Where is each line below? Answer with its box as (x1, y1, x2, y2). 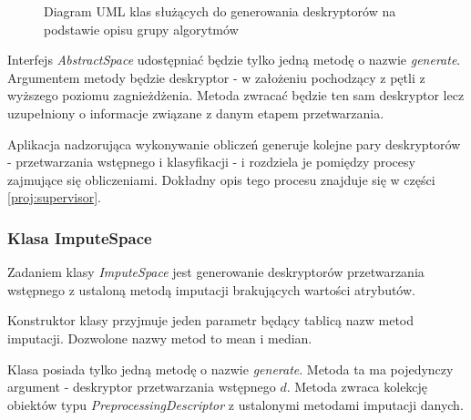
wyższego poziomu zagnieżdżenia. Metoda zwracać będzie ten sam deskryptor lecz (7, 86, 465, 105)
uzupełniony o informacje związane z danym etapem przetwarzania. (7, 103, 384, 122)
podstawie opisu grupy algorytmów (44, 19, 239, 38)
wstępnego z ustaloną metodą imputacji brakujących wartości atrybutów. (7, 280, 415, 299)
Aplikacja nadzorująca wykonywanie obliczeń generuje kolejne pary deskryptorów (7, 134, 461, 153)
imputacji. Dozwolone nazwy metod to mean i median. (7, 328, 312, 347)
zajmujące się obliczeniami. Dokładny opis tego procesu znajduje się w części (7, 169, 435, 189)
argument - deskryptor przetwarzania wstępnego (7, 377, 276, 396)
